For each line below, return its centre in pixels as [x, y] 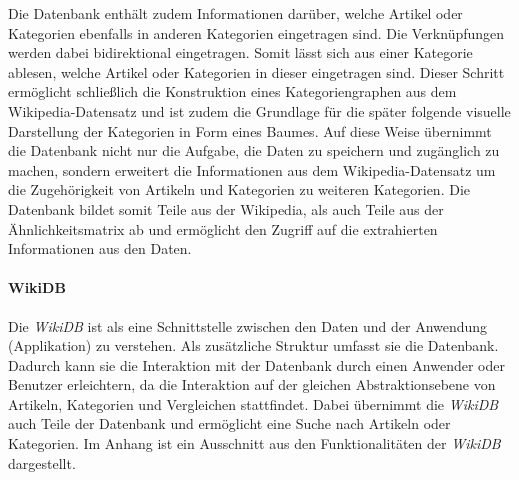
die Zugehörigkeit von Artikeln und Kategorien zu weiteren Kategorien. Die [239, 189]
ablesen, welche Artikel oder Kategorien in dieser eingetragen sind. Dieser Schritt [256, 71]
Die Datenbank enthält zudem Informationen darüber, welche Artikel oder [235, 13]
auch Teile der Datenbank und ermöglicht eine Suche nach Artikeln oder [229, 423]
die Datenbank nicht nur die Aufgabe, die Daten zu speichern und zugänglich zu [254, 150]
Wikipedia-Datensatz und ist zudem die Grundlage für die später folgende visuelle [259, 110]
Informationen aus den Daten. [100, 248]
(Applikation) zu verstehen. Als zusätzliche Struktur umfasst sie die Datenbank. [253, 345]
